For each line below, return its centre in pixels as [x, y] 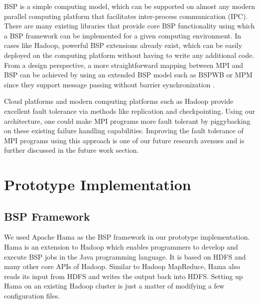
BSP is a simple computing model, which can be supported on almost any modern [129, 6]
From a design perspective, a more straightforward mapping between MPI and [124, 65]
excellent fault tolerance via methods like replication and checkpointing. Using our [129, 111]
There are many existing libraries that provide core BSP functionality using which [129, 26]
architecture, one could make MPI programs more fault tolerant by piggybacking [127, 121]
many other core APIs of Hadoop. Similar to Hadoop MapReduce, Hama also [122, 266]
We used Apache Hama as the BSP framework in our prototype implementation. [127, 237]
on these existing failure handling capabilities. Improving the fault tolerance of [124, 131]
